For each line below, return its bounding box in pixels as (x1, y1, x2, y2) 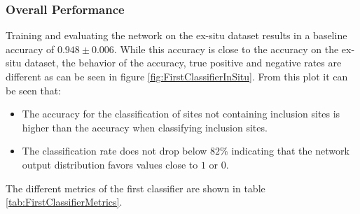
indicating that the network (231, 143, 349, 158)
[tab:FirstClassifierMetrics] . (6, 194, 123, 209)
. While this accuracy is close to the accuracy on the (113, 41, 339, 56)
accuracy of (6, 41, 55, 56)
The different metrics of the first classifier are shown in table (6, 180, 265, 195)
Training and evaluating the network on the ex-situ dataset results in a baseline (6, 28, 347, 43)
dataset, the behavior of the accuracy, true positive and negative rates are (25, 55, 342, 70)
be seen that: (6, 83, 62, 97)
